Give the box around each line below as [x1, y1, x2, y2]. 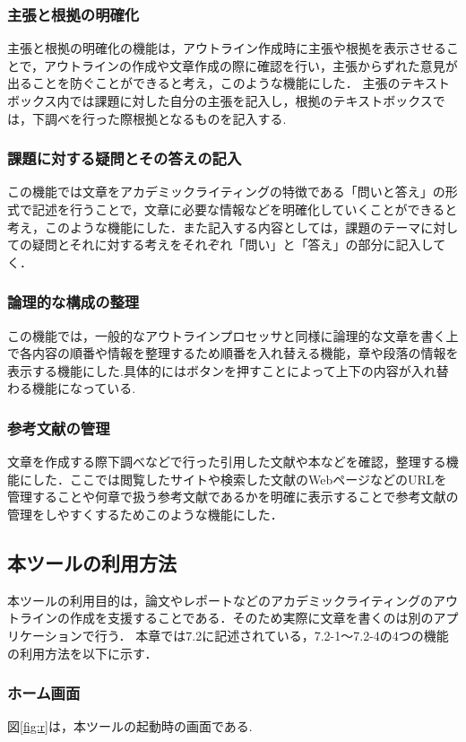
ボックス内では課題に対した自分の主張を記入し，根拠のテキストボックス [7, 92, 433, 109]
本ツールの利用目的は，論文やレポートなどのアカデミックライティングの [7, 590, 433, 609]
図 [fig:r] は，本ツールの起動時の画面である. [7, 717, 253, 736]
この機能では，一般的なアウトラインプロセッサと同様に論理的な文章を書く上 [7, 326, 459, 345]
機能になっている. [31, 379, 136, 397]
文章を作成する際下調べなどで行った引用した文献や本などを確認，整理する [7, 452, 446, 471]
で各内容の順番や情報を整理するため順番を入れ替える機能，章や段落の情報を [7, 344, 459, 362]
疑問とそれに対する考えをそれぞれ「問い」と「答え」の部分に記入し [31, 235, 434, 254]
